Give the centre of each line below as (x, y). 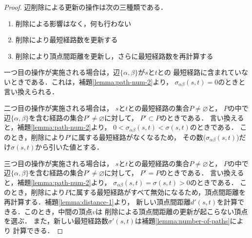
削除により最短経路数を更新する (67, 40)
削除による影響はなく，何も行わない (73, 23)
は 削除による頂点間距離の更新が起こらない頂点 (172, 211)
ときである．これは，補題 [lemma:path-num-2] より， (91, 81)
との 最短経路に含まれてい (199, 72)
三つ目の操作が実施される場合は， (58, 163)
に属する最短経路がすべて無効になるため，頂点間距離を (158, 192)
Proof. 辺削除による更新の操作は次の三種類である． (86, 7)
